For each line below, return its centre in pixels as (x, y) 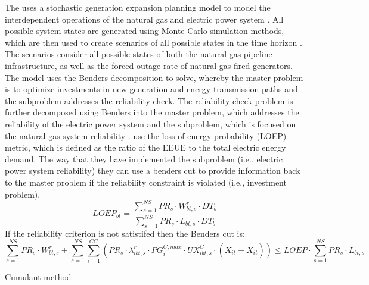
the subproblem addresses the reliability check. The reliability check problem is (149, 100)
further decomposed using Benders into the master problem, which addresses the (152, 112)
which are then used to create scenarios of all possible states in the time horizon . (154, 42)
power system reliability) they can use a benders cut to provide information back (153, 170)
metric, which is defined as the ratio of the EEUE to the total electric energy (145, 147)
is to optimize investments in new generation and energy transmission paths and (151, 89)
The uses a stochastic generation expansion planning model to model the (138, 7)
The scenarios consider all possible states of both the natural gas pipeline (139, 54)
